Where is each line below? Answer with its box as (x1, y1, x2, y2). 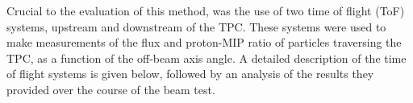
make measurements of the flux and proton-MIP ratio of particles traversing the (6, 34, 402, 51)
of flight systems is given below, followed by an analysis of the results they (6, 65, 374, 82)
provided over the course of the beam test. (6, 80, 215, 97)
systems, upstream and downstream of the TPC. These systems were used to (6, 18, 386, 35)
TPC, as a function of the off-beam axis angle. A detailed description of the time (6, 49, 407, 66)
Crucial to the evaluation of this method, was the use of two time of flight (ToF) (6, 2, 405, 19)
